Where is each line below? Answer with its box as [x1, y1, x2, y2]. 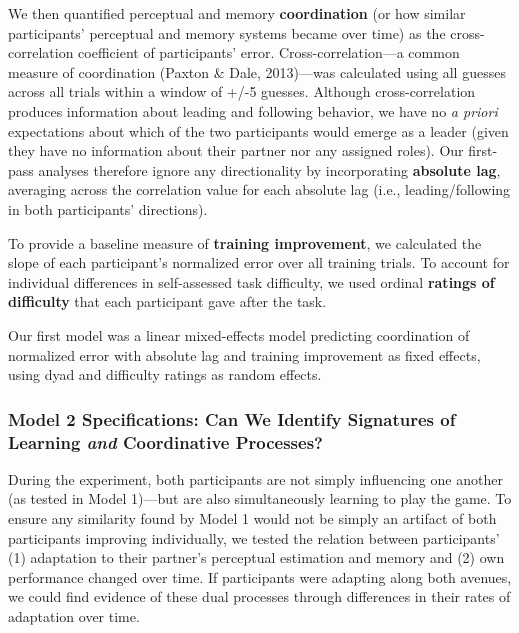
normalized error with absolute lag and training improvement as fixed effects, [8, 344, 481, 365]
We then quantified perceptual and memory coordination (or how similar [8, 3, 466, 23]
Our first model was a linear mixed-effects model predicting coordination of [8, 324, 470, 345]
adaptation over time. [8, 605, 140, 626]
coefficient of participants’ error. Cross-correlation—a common [78, 42, 460, 63]
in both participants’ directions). [8, 198, 208, 219]
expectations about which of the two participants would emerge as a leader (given [8, 120, 509, 141]
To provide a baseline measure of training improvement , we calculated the [8, 232, 482, 253]
